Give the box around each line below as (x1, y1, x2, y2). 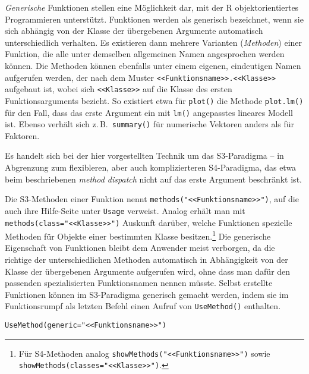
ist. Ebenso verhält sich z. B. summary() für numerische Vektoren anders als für (5, 118, 295, 130)
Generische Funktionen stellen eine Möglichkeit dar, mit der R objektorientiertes (5, 1, 299, 13)
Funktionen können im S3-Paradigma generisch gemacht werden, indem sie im (5, 288, 289, 300)
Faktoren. (5, 129, 40, 142)
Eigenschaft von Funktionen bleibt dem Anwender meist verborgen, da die (5, 241, 275, 254)
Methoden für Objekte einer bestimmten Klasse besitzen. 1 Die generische (5, 228, 271, 242)
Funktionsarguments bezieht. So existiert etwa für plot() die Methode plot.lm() (5, 94, 304, 106)
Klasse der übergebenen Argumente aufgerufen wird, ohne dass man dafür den (5, 265, 291, 277)
